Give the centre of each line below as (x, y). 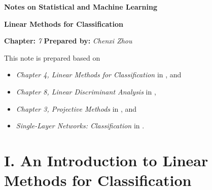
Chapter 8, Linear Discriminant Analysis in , (86, 91)
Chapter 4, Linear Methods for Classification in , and (99, 75)
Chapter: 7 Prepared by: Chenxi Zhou (68, 41)
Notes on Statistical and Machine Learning (81, 7)
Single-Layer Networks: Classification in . (80, 126)
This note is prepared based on (52, 57)
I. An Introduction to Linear (106, 160)
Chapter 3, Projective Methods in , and (76, 108)
